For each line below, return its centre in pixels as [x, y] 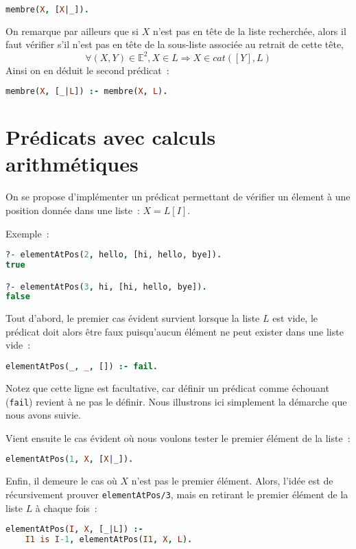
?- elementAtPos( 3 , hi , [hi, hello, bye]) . [106, 287]
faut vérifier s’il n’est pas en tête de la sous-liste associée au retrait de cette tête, [175, 44]
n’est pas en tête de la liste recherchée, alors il [249, 31]
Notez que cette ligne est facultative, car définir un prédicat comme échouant [167, 387]
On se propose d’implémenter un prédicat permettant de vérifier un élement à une [178, 197]
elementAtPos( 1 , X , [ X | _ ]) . [70, 459]
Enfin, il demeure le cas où [61, 481]
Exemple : [27, 233]
